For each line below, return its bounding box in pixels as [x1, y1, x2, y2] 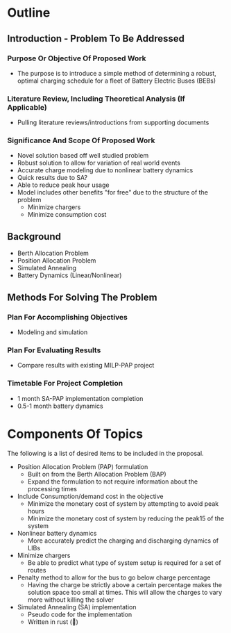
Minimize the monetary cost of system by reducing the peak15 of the [27, 514, 224, 523]
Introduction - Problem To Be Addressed [7, 33, 185, 44]
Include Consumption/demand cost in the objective [17, 492, 164, 500]
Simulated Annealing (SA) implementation [17, 602, 137, 611]
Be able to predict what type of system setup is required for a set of [27, 558, 221, 567]
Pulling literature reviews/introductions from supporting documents [17, 118, 209, 126]
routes [27, 566, 46, 574]
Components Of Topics [7, 426, 144, 442]
